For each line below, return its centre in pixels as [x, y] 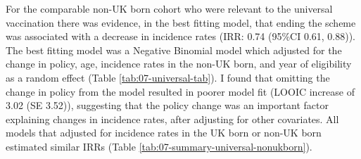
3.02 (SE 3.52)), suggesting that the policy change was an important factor [167, 105]
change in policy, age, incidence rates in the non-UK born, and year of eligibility [179, 64]
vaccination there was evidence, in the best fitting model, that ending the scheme [181, 22]
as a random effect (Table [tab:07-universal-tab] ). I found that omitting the [168, 77]
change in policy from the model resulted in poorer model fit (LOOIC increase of [180, 91]
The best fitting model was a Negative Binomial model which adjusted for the [174, 50]
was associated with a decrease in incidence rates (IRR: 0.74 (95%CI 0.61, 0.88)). [180, 36]
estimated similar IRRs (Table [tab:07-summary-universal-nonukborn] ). [159, 146]
